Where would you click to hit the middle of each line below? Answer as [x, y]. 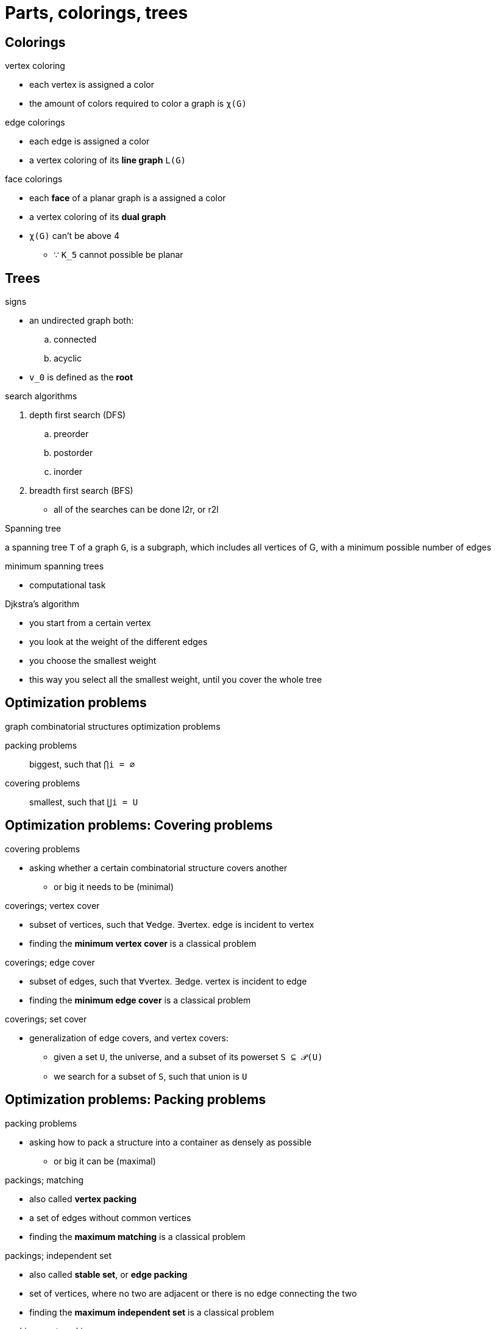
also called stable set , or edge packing [108, 1274]
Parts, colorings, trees [97, 13]
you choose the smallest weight [93, 661]
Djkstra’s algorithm [42, 604]
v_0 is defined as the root [81, 377]
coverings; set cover [46, 1019]
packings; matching [44, 1180]
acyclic [68, 358]
